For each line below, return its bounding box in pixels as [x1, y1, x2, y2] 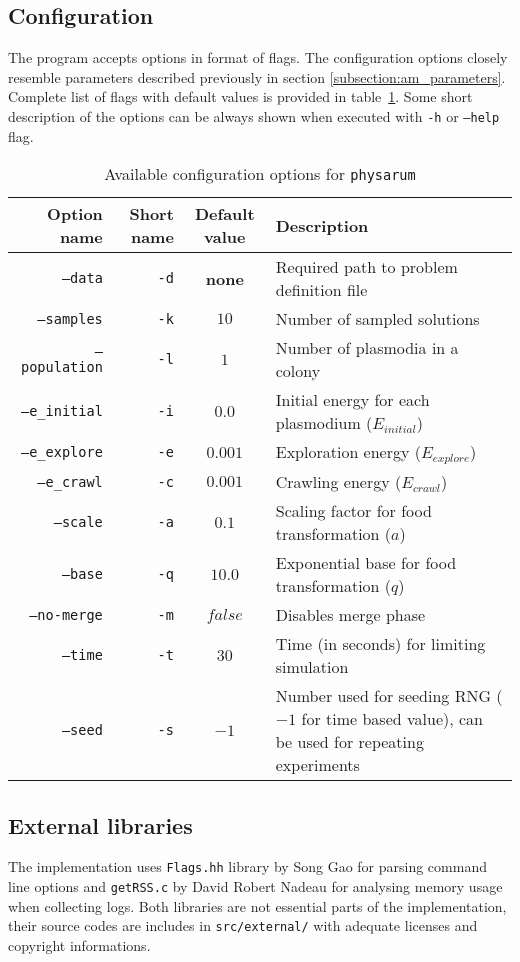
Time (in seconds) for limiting [275, 632, 486, 656]
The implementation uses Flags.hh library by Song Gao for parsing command [8, 856, 487, 877]
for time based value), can [301, 707, 484, 731]
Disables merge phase [275, 603, 426, 627]
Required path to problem [275, 255, 458, 279]
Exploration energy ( [275, 440, 421, 464]
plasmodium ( [275, 411, 373, 435]
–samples [37, 310, 103, 327]
